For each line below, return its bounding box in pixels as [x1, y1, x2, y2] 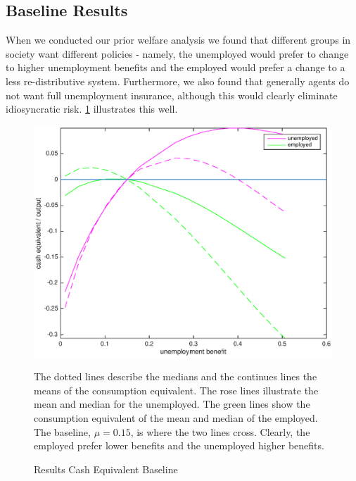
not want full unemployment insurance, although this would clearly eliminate [6, 87, 338, 102]
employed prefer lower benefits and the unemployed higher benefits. [34, 438, 324, 453]
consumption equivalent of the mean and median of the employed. [34, 411, 318, 425]
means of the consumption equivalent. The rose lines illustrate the [34, 382, 319, 397]
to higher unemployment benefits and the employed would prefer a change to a [6, 60, 345, 75]
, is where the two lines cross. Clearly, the [130, 424, 310, 439]
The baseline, [34, 424, 91, 439]
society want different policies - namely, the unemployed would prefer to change [6, 46, 349, 61]
